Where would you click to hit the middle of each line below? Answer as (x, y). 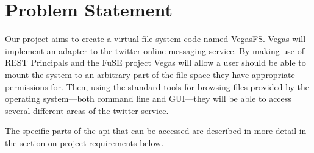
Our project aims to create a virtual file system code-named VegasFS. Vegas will (155, 39)
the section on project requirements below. (84, 142)
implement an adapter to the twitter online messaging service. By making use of (155, 50)
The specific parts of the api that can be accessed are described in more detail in (156, 131)
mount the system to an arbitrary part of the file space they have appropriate (150, 74)
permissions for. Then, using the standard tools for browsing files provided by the (157, 86)
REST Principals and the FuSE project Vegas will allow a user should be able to (155, 62)
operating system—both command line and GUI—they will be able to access (148, 98)
